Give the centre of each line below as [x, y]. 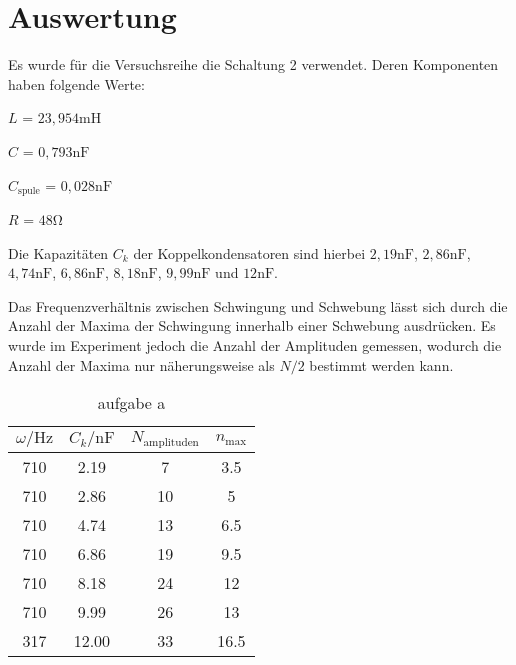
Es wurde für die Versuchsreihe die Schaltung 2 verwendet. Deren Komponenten [253, 64]
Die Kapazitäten [58, 252]
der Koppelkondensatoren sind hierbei [249, 252]
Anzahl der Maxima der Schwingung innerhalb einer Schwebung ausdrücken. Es [252, 325]
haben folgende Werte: [76, 83]
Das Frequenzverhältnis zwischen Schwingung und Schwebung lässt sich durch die [258, 305]
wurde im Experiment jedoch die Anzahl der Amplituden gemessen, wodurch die [255, 344]
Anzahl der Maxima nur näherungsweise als [141, 364]
